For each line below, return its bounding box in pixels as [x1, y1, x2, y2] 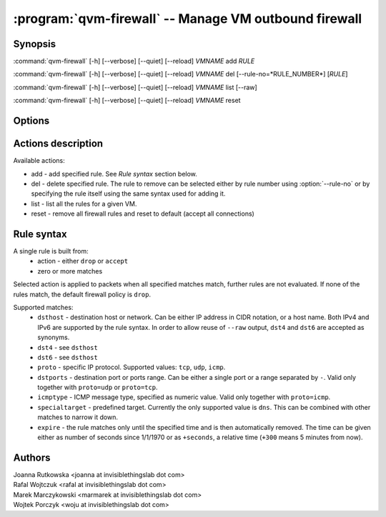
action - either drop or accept [37, 257, 129, 266]
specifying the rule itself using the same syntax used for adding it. [31, 189, 226, 198]
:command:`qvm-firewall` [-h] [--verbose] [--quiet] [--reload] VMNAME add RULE [13, 57, 255, 66]
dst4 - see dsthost [37, 343, 98, 351]
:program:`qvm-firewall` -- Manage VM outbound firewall [13, 11, 362, 26]
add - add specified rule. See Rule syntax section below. [31, 169, 198, 178]
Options [13, 115, 50, 127]
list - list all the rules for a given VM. [31, 199, 137, 208]
